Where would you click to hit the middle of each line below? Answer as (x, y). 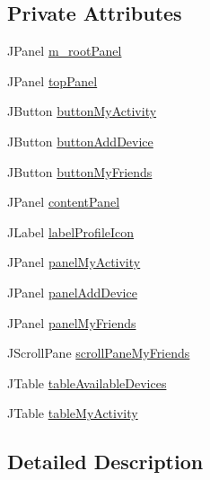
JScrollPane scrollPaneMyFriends (99, 353)
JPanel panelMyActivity (74, 262)
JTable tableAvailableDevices (87, 382)
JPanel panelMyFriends (72, 322)
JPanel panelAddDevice (72, 292)
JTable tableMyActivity (73, 413)
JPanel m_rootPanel (65, 51)
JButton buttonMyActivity (82, 111)
